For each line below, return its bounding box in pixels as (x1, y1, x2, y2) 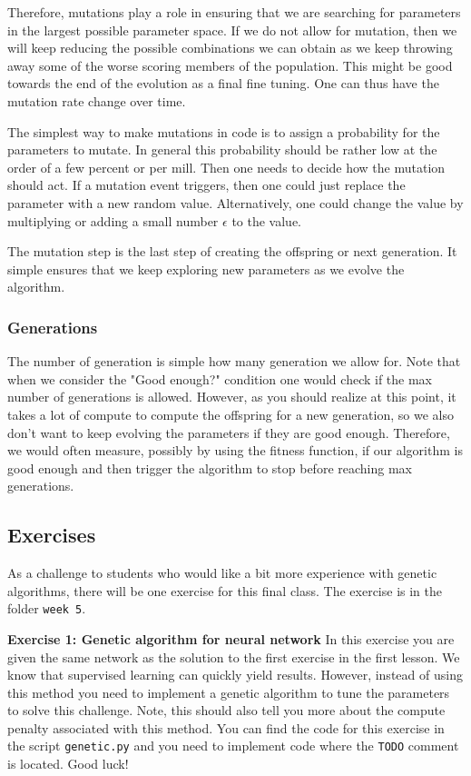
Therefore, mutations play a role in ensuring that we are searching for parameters (7, 3, 461, 21)
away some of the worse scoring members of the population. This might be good (7, 55, 453, 75)
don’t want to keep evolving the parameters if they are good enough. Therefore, (7, 423, 450, 442)
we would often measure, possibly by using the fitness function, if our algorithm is (7, 441, 463, 460)
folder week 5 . (7, 599, 86, 618)
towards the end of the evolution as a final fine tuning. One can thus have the (7, 74, 439, 93)
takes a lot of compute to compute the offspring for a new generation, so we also (7, 404, 454, 423)
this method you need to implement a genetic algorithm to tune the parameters (7, 682, 450, 701)
